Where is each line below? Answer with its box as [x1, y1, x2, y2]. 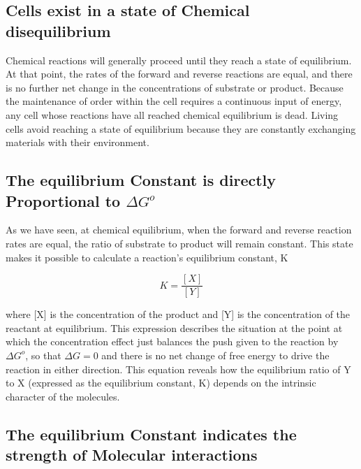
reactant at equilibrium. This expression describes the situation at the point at [6, 320, 343, 335]
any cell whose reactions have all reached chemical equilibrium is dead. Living [6, 107, 339, 122]
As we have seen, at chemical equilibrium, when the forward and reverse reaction [6, 222, 352, 237]
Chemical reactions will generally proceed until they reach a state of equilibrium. [6, 52, 352, 67]
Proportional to [6, 189, 121, 211]
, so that [25, 347, 61, 362]
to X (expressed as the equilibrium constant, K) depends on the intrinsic [6, 375, 316, 390]
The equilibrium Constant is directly [6, 169, 277, 191]
